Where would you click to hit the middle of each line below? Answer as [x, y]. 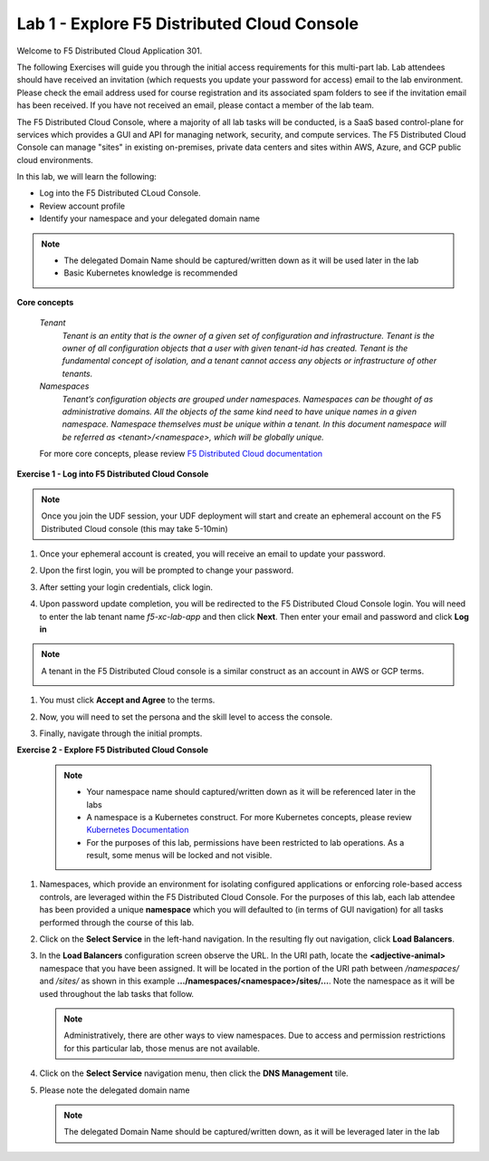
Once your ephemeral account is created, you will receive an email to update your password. [212, 554]
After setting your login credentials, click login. [126, 587]
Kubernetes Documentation [138, 830]
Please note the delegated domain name [115, 1090]
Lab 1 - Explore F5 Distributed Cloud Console [188, 24]
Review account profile [82, 206]
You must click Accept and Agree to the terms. [127, 700]
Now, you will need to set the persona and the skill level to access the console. [186, 717]
